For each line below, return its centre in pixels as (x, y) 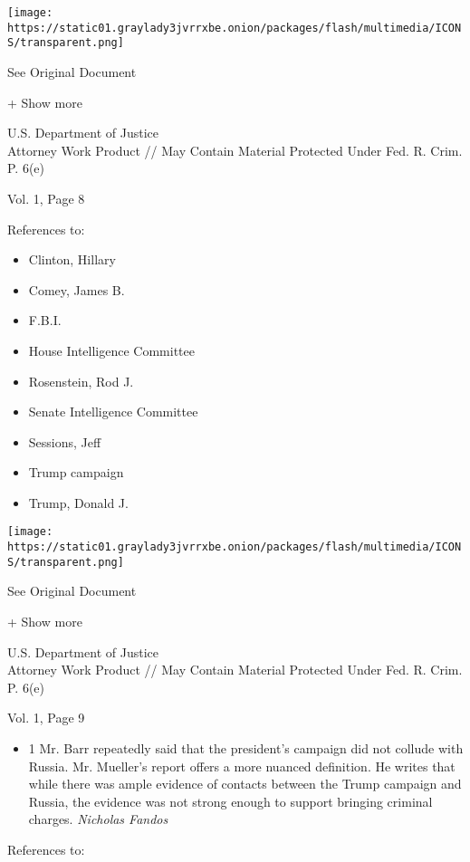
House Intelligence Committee (112, 350)
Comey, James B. (77, 289)
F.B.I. (45, 320)
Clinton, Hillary (72, 259)
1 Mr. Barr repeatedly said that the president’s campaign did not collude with (246, 748)
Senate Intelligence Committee (113, 412)
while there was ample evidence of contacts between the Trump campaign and (245, 784)
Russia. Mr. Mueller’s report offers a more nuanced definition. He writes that (242, 766)
